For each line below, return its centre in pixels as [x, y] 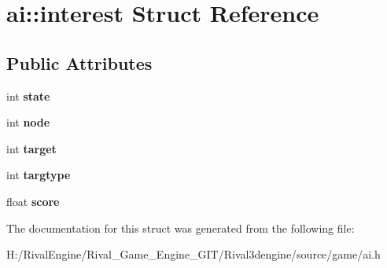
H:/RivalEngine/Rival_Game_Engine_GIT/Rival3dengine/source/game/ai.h [193, 254]
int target [31, 148]
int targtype [39, 175]
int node [28, 122]
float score [33, 201]
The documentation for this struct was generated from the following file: [181, 228]
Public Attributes [79, 62]
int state [28, 95]
